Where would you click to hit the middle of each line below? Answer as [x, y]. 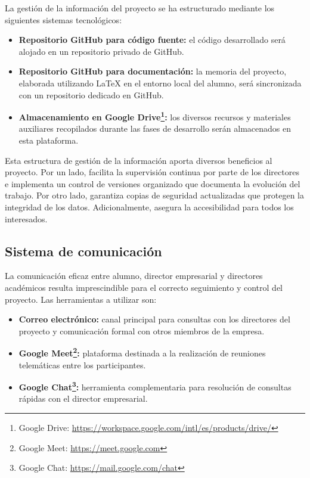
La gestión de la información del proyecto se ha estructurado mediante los [140, 8]
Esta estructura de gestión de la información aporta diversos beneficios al [139, 160]
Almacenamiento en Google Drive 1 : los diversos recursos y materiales [155, 116]
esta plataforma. [49, 140]
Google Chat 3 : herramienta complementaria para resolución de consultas [155, 386]
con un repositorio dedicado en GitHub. [91, 94]
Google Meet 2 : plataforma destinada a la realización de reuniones [142, 352]
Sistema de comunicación [83, 251]
